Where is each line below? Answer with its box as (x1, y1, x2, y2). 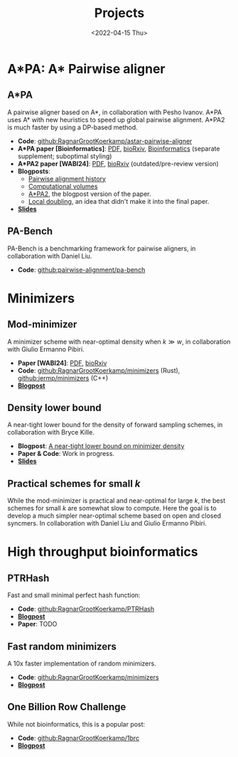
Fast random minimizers (7, 641, 117, 653)
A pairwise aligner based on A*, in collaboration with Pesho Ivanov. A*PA (7, 108, 222, 116)
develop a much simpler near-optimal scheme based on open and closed (7, 511, 222, 520)
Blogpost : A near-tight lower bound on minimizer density (17, 442, 185, 450)
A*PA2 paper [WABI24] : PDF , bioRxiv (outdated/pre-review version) (17, 159, 219, 168)
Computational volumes (28, 182, 98, 190)
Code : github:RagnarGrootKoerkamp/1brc (17, 734, 140, 742)
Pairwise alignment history (28, 174, 107, 183)
